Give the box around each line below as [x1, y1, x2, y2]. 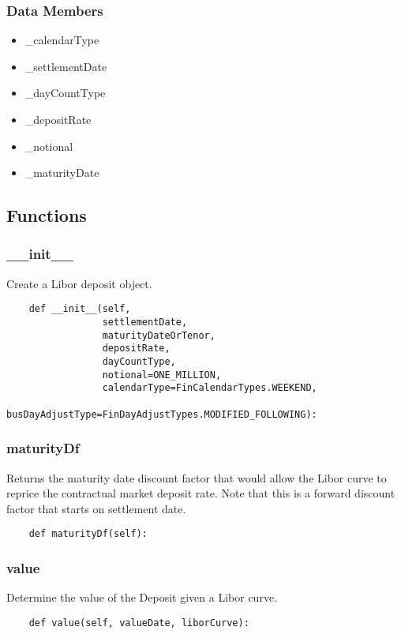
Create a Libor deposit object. [6, 275, 152, 291]
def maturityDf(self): [28, 528, 148, 540]
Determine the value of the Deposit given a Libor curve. [6, 589, 277, 606]
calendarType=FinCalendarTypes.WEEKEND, [102, 382, 317, 394]
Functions [6, 203, 87, 227]
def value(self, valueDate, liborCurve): [28, 617, 249, 628]
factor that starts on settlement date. [6, 500, 186, 516]
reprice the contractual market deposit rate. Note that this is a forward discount [6, 485, 395, 501]
